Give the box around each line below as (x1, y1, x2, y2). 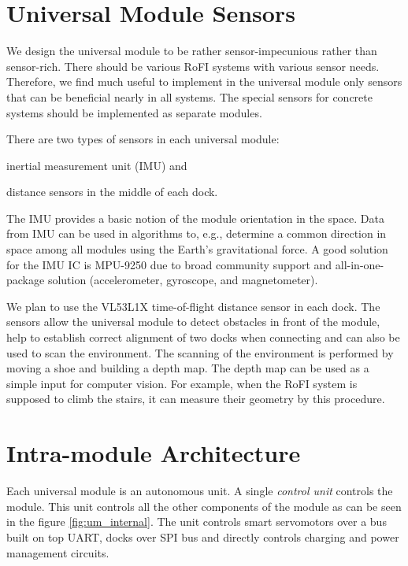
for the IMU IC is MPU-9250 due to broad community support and (6, 256, 332, 272)
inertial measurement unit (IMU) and (6, 157, 187, 173)
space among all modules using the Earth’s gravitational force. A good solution (6, 241, 388, 257)
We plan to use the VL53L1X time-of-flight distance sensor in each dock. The (6, 298, 380, 314)
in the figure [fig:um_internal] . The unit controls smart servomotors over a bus (6, 513, 387, 530)
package (6, 272, 45, 288)
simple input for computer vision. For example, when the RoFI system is (6, 375, 358, 391)
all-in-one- (335, 256, 384, 272)
